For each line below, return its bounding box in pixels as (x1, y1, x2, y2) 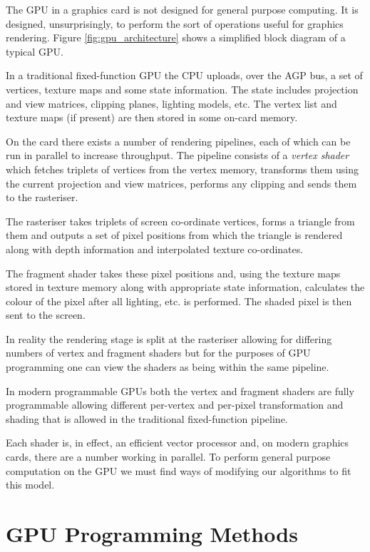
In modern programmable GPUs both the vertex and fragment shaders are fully (6, 383, 354, 398)
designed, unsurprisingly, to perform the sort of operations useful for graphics (6, 16, 344, 31)
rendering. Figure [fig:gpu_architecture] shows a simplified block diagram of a (6, 30, 346, 45)
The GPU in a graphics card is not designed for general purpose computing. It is (6, 2, 359, 16)
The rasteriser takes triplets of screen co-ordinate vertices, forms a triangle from (6, 213, 355, 228)
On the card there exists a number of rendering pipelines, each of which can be (6, 133, 351, 148)
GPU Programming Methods (6, 519, 298, 548)
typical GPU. (6, 44, 63, 58)
